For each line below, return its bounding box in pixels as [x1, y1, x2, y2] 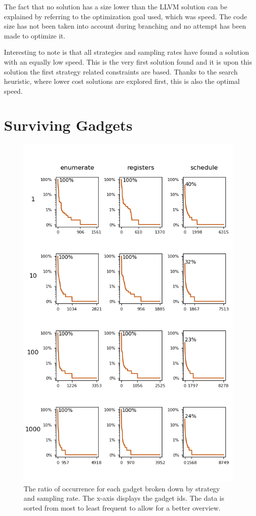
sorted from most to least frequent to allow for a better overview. [24, 502, 221, 513]
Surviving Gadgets [4, 114, 133, 135]
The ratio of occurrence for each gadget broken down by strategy [24, 483, 220, 493]
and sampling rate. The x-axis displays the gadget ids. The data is [24, 493, 224, 503]
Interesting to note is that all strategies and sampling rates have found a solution [4, 47, 249, 57]
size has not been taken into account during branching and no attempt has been [4, 21, 246, 31]
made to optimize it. [4, 30, 66, 40]
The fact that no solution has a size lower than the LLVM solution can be [4, 1, 227, 11]
